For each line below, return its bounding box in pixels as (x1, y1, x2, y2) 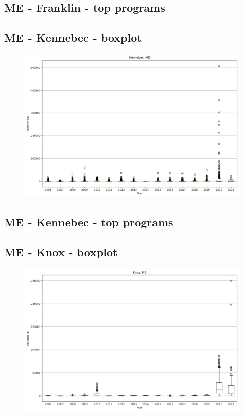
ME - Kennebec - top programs (4, 214, 173, 230)
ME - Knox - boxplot (4, 244, 118, 260)
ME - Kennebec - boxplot (4, 29, 142, 45)
